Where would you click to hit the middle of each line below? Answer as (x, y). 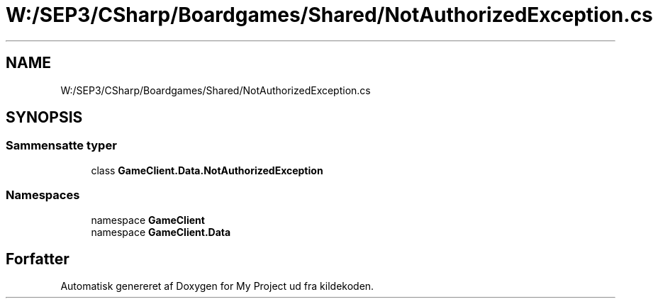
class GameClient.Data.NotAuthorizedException (207, 170)
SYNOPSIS (44, 118)
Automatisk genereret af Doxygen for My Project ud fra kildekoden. (217, 286)
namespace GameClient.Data (161, 232)
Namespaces (43, 195)
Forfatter (38, 259)
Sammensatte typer (61, 146)
